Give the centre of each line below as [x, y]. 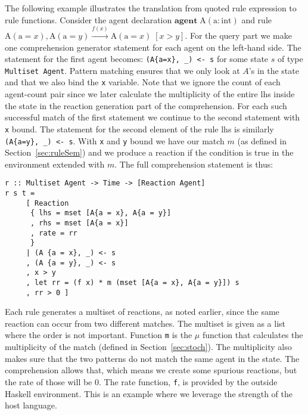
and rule [256, 19]
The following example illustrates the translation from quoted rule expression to [151, 8]
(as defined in [262, 140]
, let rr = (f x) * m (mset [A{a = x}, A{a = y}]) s [133, 282]
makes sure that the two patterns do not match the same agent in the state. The [152, 358]
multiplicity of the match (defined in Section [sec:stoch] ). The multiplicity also [148, 347]
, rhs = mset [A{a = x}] [79, 223]
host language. [31, 405]
